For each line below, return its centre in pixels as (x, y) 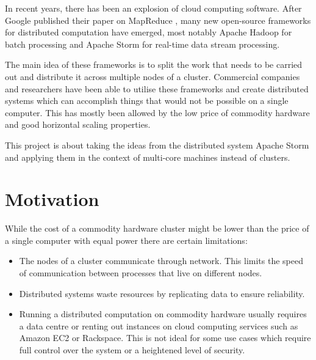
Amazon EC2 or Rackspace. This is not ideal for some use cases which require (165, 338)
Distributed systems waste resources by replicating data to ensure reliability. (162, 293)
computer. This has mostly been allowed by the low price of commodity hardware (157, 112)
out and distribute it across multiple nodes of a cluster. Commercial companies (153, 76)
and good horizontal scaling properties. (78, 124)
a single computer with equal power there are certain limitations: (126, 240)
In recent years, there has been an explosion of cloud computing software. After (153, 8)
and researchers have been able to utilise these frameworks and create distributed (157, 88)
